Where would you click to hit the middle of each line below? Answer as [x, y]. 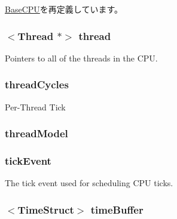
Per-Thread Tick [35, 107]
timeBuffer [117, 209]
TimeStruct [46, 209]
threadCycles [37, 84]
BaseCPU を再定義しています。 [64, 9]
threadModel [36, 133]
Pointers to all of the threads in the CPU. [81, 58]
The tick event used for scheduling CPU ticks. [89, 183]
